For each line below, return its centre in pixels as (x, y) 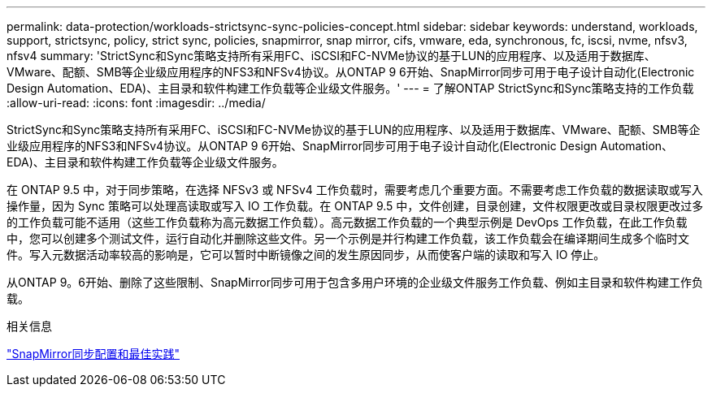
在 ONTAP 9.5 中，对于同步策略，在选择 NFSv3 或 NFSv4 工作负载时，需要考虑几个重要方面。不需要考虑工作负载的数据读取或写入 (355, 190)
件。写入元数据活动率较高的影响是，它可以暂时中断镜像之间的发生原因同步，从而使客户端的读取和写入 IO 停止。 (306, 255)
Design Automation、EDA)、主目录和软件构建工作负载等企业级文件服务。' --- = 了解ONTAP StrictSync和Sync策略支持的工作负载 (350, 88)
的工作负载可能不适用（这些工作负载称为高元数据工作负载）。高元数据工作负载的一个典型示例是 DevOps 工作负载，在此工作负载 (347, 222)
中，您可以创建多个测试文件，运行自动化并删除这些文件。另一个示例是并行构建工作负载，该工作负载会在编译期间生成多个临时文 (348, 238)
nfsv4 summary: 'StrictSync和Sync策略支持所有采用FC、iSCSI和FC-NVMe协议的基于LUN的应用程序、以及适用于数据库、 (331, 56)
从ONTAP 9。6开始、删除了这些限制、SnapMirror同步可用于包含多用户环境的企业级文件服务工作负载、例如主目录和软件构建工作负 (355, 282)
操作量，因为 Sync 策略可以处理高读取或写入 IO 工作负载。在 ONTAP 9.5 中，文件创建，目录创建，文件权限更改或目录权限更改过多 (355, 206)
